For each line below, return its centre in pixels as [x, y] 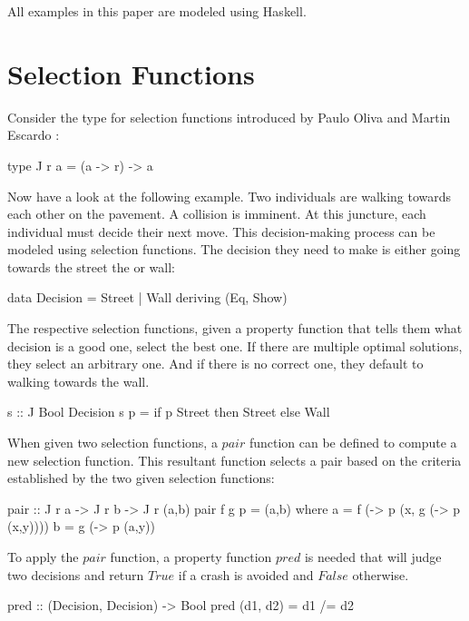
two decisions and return [76, 574]
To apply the [43, 557]
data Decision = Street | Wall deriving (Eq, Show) [147, 297]
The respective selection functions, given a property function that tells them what [235, 328]
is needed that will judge [373, 557]
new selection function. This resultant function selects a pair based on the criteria [234, 460]
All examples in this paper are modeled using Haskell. [157, 11]
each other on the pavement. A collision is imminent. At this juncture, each [217, 214]
